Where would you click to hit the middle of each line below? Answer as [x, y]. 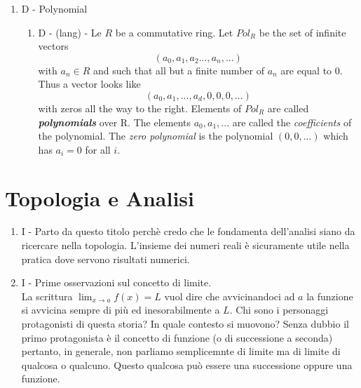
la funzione [330, 296]
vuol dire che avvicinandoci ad [230, 296]
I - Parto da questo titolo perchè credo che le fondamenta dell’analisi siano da [188, 231]
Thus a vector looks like [89, 84]
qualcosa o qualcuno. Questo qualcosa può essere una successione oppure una [187, 364]
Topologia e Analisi [100, 198]
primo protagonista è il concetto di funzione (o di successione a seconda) [177, 337]
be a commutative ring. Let [174, 32]
